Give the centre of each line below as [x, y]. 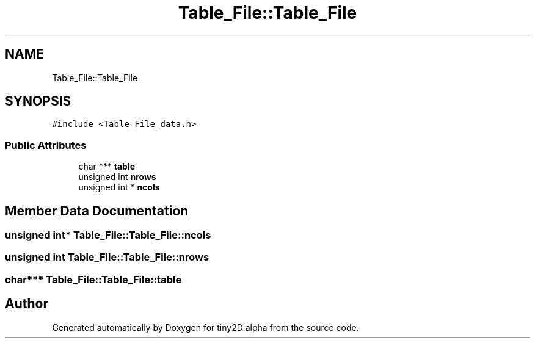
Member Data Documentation [97, 211]
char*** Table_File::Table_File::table [93, 279]
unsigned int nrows [117, 177]
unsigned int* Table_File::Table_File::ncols [108, 235]
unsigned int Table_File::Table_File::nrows [107, 257]
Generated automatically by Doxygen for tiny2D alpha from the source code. [206, 327]
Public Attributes [46, 145]
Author [27, 304]
